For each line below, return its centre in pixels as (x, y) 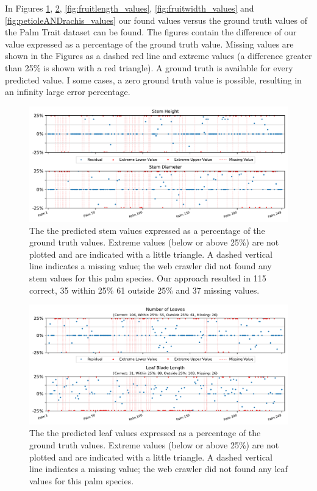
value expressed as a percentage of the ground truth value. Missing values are (149, 44)
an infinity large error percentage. (68, 92)
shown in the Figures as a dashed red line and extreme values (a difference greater (158, 56)
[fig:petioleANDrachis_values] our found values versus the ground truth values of (156, 20)
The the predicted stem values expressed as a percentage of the (147, 230)
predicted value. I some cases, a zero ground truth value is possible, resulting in (153, 79)
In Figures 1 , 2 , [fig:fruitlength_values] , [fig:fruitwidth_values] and (130, 8)
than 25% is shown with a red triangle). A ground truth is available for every (149, 67)
